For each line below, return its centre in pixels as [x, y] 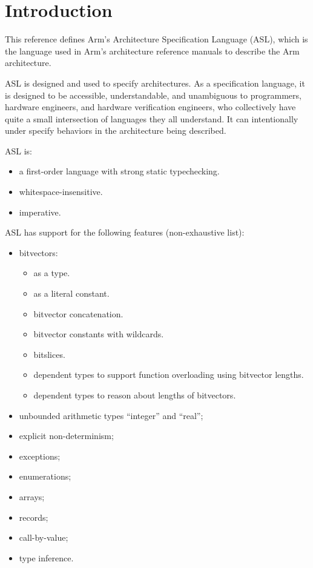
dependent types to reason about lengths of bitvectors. [135, 395]
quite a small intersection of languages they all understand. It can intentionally [152, 118]
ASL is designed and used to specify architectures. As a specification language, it [155, 83]
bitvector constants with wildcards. [99, 334]
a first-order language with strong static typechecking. [119, 171]
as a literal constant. [71, 293]
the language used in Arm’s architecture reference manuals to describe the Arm [152, 51]
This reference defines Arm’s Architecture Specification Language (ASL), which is [156, 39]
